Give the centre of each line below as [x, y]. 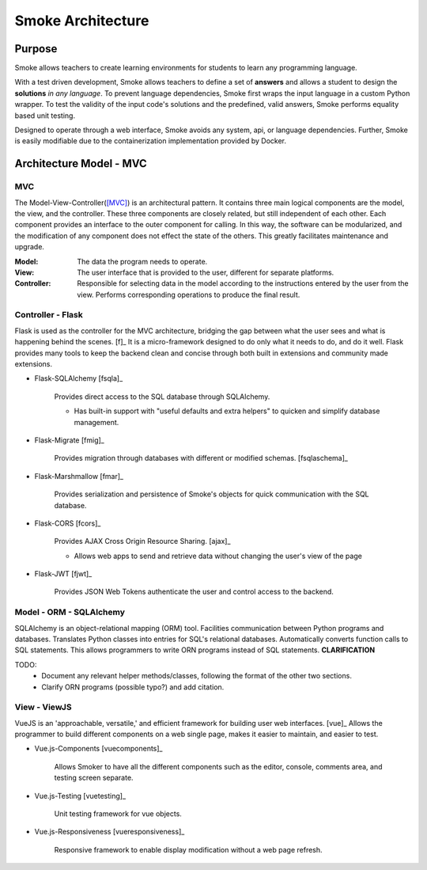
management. [96, 422]
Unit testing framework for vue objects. [118, 814]
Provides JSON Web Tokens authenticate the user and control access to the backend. [194, 592]
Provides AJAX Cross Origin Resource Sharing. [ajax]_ [142, 541]
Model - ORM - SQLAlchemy [70, 612]
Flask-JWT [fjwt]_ [63, 574]
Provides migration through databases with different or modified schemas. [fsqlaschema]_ [201, 458]
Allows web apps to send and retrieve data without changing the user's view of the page [218, 556]
